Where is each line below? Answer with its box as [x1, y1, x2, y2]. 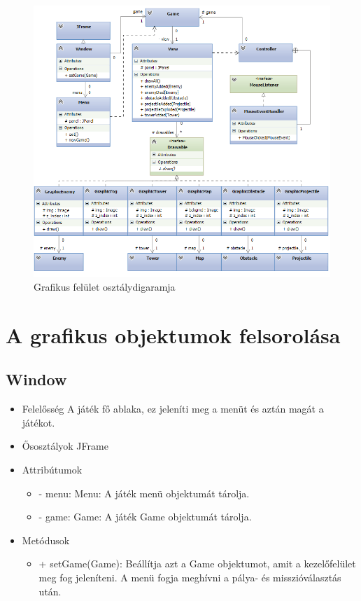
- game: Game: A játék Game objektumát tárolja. [38, 509, 252, 524]
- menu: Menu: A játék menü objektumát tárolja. [38, 485, 250, 500]
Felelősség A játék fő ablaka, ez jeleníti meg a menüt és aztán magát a [22, 401, 324, 416]
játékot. [22, 415, 55, 429]
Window [6, 368, 67, 390]
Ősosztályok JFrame [22, 438, 108, 453]
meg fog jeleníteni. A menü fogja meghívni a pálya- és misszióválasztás [38, 569, 341, 584]
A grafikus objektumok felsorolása [6, 320, 341, 349]
